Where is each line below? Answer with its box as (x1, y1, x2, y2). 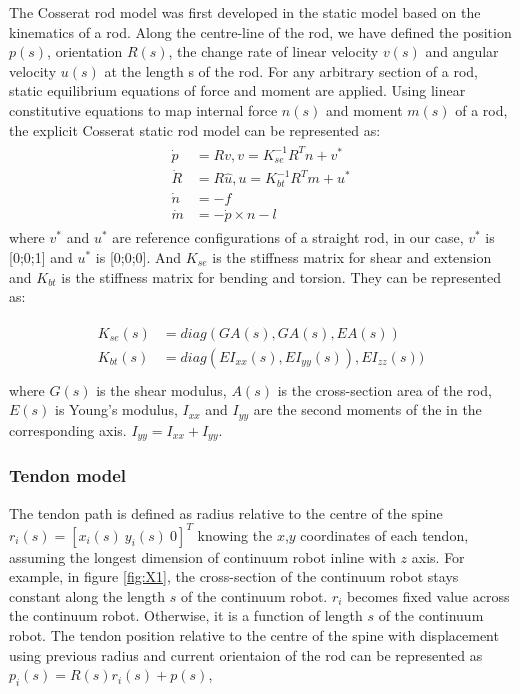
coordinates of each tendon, (300, 524, 469, 545)
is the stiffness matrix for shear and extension (212, 246, 492, 267)
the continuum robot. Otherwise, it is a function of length (9, 605, 363, 626)
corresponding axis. (9, 419, 127, 440)
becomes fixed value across (347, 585, 510, 606)
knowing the (197, 524, 273, 545)
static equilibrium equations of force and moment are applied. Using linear (9, 80, 466, 101)
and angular (425, 41, 499, 62)
